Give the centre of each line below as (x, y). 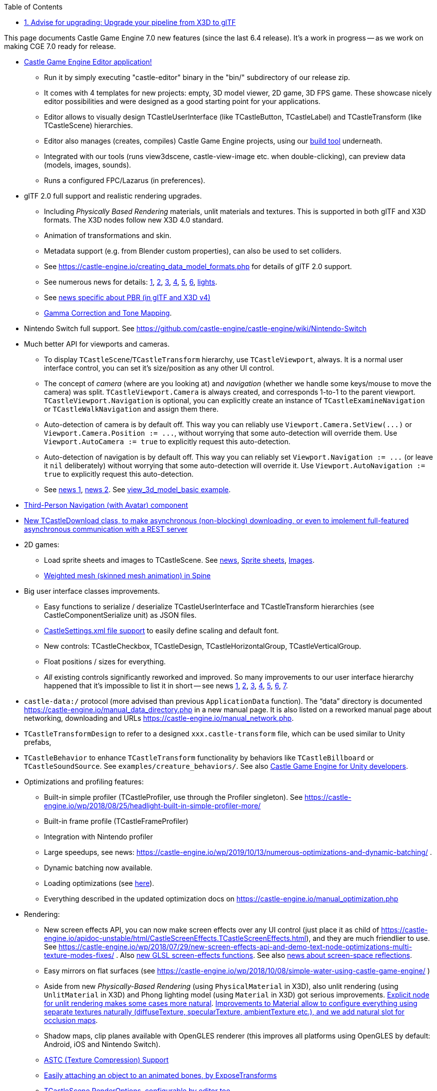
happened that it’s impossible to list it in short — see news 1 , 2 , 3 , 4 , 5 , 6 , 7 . (166, 686)
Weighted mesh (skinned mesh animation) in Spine (127, 576)
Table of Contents (33, 7)
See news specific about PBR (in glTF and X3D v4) (127, 297)
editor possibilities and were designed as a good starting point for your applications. (182, 101)
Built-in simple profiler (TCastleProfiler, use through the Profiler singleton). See (173, 797)
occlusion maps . (71, 1020)
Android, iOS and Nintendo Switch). (102, 1044)
